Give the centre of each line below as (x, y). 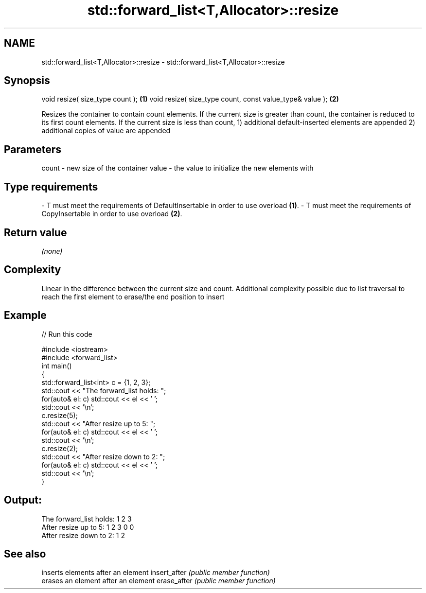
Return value (35, 232)
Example (25, 315)
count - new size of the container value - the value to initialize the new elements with (177, 168)
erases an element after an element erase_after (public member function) (159, 581)
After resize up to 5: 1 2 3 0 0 (88, 527)
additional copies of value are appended (106, 131)
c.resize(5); (60, 415)
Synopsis (27, 81)
